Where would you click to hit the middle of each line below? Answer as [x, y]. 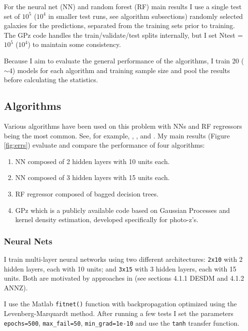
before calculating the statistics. [51, 80]
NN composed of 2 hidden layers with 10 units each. [92, 161]
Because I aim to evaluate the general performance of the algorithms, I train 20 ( [124, 60]
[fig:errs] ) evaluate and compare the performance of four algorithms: [104, 145]
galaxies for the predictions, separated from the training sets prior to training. [119, 25]
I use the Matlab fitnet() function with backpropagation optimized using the [120, 304]
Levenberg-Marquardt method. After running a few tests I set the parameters [119, 313]
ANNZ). [16, 287]
